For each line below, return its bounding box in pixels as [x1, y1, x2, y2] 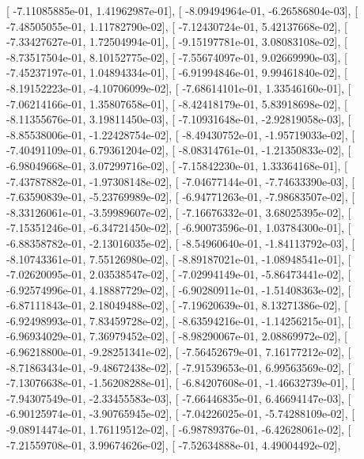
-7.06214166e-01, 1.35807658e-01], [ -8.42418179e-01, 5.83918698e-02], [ [6, 95, 347, 112]
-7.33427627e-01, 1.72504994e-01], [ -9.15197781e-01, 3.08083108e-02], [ [6, 33, 347, 50]
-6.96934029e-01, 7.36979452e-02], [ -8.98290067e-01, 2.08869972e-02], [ [6, 328, 347, 344]
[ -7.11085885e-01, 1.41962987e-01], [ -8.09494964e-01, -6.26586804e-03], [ [6, 2, 358, 18]
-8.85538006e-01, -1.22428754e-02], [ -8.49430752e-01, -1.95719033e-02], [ [6, 126, 355, 142]
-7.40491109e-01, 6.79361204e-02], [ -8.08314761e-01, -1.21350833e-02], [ [6, 142, 351, 158]
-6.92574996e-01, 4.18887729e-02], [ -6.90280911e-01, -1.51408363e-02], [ [6, 281, 351, 298]
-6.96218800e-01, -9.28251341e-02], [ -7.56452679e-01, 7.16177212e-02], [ [6, 343, 351, 360]
